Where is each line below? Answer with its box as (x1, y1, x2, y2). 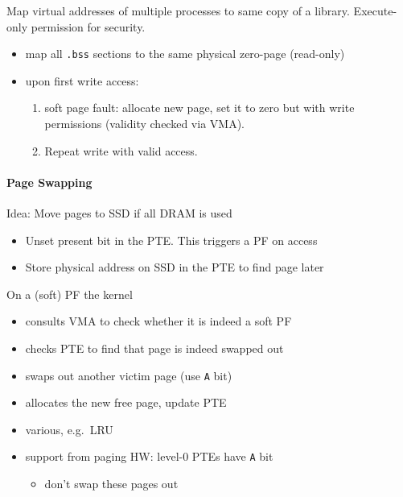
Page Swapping (6, 173, 93, 190)
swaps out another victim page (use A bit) (25, 367, 232, 383)
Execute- (353, 2, 397, 19)
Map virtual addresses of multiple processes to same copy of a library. (6, 2, 350, 19)
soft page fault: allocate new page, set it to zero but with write (44, 99, 355, 116)
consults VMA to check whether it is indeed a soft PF (25, 313, 292, 329)
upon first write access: (25, 72, 139, 89)
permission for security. (31, 18, 146, 35)
